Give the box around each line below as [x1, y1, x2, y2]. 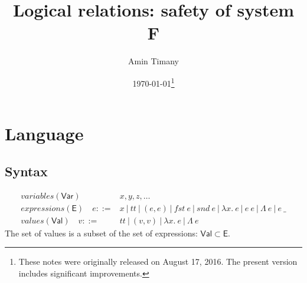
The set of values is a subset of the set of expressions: [5, 226, 198, 239]
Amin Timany [128, 55, 179, 67]
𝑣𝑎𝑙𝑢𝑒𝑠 [21, 216, 44, 225]
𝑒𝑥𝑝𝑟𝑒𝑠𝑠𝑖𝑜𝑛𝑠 [21, 204, 65, 213]
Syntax [5, 162, 48, 180]
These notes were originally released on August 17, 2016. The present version [18, 255, 298, 268]
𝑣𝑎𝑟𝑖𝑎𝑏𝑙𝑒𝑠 [21, 192, 54, 200]
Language [5, 121, 84, 146]
